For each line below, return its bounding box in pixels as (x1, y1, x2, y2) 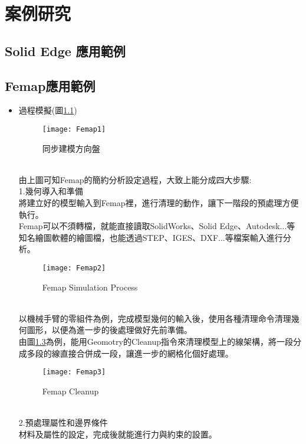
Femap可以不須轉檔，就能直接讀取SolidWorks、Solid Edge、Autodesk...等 (18, 220, 295, 232)
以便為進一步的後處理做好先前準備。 (51, 324, 192, 336)
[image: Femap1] (42, 125, 106, 133)
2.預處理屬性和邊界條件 (18, 416, 108, 429)
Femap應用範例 (5, 76, 96, 94)
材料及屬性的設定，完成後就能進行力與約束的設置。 (18, 427, 217, 440)
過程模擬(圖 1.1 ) (18, 104, 77, 116)
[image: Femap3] (42, 368, 106, 377)
